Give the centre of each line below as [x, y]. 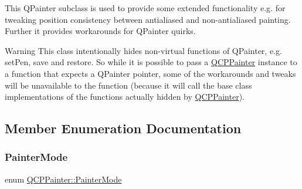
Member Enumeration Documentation [123, 128]
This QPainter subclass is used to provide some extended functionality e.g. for [145, 8]
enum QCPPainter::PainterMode [63, 179]
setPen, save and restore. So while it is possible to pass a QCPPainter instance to [151, 62]
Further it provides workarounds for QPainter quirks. [100, 31]
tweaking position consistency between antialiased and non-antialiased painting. [148, 19]
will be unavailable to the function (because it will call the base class [128, 85]
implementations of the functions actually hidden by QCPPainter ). [125, 97]
